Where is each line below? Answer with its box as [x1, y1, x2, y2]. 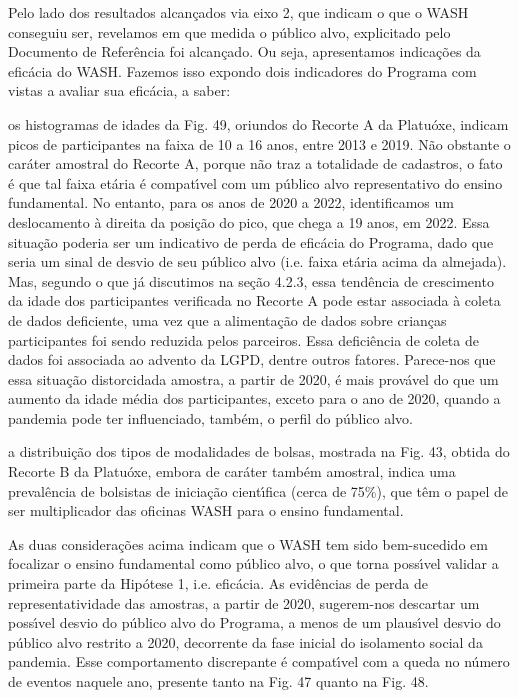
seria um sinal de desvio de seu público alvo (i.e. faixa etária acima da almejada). [8, 251, 507, 272]
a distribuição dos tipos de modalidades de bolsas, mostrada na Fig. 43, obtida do [8, 441, 510, 462]
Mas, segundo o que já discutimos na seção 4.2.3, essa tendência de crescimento [8, 270, 494, 291]
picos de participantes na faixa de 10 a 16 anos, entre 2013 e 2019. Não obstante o [8, 133, 511, 154]
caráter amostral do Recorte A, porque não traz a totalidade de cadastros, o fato [8, 153, 503, 174]
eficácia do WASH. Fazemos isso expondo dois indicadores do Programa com [8, 60, 477, 81]
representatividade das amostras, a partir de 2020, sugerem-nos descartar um [8, 592, 480, 613]
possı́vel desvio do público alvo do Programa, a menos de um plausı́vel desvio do [8, 612, 501, 633]
